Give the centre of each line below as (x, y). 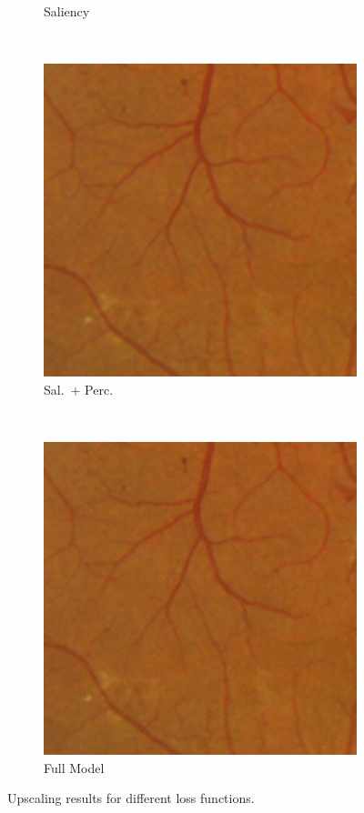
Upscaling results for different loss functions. (131, 798)
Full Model (74, 767)
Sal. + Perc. (79, 389)
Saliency (67, 11)
